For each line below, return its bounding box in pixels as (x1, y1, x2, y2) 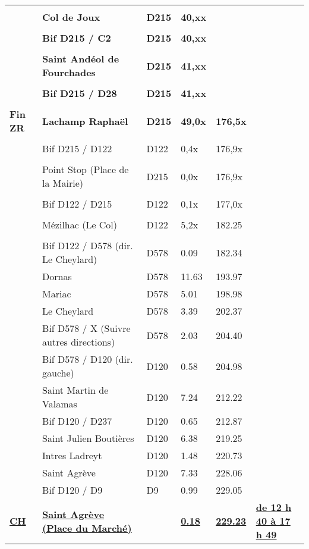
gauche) (42, 366, 74, 379)
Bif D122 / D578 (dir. (42, 239, 133, 252)
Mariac (42, 287, 71, 300)
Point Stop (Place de (42, 162, 129, 176)
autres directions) (42, 335, 115, 349)
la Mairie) (42, 176, 84, 190)
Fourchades (42, 65, 96, 79)
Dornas (42, 269, 72, 283)
